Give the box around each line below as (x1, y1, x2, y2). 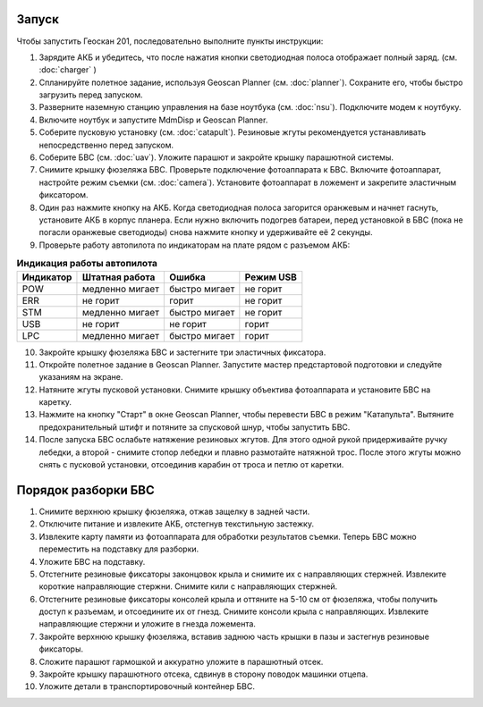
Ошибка (169, 271, 206, 283)
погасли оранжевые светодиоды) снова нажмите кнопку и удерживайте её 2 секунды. (38, 227, 373, 238)
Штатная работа (81, 271, 156, 283)
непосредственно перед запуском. (38, 139, 174, 150)
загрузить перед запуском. (38, 89, 143, 100)
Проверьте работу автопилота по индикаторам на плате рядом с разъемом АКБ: (38, 240, 351, 250)
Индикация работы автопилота (16, 257, 158, 270)
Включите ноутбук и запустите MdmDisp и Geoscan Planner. (38, 114, 268, 125)
